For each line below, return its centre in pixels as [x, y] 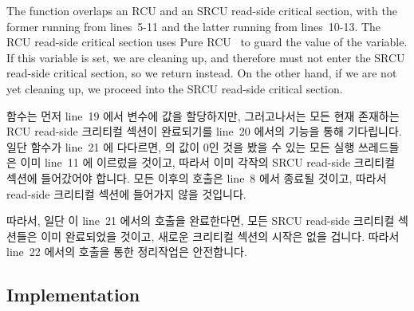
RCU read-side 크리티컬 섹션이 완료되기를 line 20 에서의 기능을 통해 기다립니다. [204, 131]
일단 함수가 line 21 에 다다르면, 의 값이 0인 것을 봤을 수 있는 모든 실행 [181, 146]
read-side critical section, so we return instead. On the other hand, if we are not [202, 73]
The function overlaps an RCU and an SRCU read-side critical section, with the [202, 10]
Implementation [73, 295]
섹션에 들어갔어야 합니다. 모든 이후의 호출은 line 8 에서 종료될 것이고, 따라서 [197, 177]
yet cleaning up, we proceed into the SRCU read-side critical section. [175, 88]
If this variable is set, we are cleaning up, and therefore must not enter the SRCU [206, 57]
